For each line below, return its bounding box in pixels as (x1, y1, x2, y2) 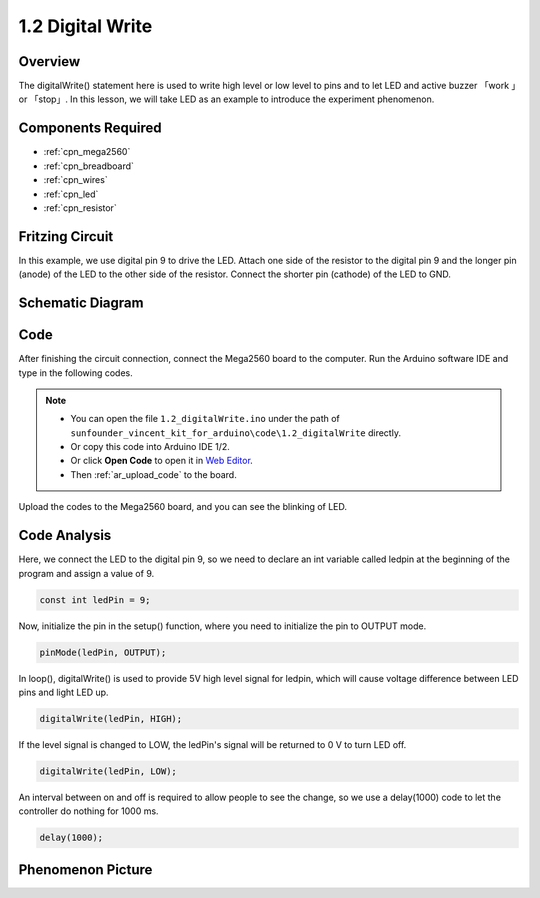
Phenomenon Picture (18, 861, 153, 878)
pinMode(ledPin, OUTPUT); (39, 646, 167, 658)
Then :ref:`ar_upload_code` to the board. (70, 468, 237, 480)
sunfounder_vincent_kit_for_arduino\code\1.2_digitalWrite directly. (70, 426, 402, 439)
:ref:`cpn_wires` (43, 174, 109, 186)
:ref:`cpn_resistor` (43, 201, 117, 214)
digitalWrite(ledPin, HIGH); (39, 713, 183, 724)
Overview (18, 53, 81, 70)
